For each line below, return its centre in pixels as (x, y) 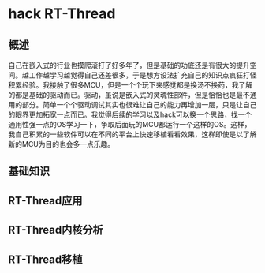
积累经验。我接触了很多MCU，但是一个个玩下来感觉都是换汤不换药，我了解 (131, 85)
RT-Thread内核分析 (56, 230)
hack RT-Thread (62, 14)
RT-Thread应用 (45, 201)
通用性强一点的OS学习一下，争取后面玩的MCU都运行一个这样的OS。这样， (130, 124)
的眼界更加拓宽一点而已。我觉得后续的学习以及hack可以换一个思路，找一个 (130, 114)
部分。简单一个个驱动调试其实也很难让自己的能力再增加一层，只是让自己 (139, 105)
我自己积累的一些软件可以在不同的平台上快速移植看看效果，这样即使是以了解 (132, 134)
